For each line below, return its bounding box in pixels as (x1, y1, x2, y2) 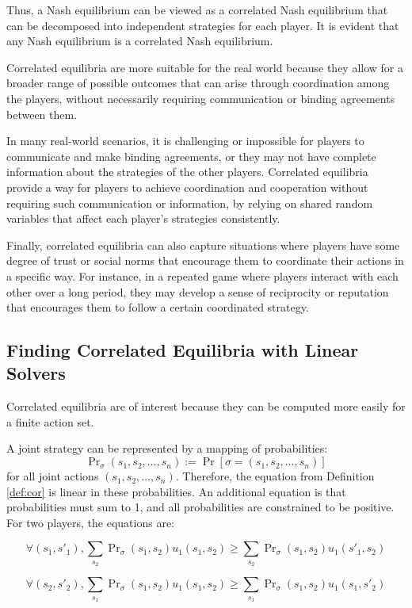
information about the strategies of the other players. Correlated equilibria (6, 163, 368, 180)
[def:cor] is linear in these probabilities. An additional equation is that (6, 483, 346, 499)
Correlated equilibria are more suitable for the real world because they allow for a (6, 59, 404, 75)
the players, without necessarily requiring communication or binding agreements (6, 90, 395, 106)
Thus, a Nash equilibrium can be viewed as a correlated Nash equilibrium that (6, 2, 388, 17)
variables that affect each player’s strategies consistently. (6, 210, 280, 227)
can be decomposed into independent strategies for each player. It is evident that (6, 17, 399, 33)
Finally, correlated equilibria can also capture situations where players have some (6, 236, 400, 253)
